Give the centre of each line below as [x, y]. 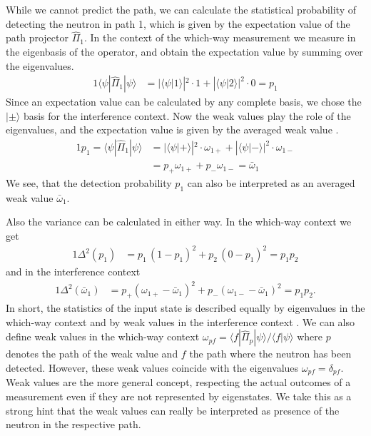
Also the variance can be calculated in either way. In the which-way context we [179, 222]
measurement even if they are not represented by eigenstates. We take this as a [179, 396]
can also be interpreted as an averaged [271, 183]
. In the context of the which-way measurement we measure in [220, 37]
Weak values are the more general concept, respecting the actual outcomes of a [178, 382]
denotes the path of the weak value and [92, 354]
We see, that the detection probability [89, 183]
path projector [37, 37]
